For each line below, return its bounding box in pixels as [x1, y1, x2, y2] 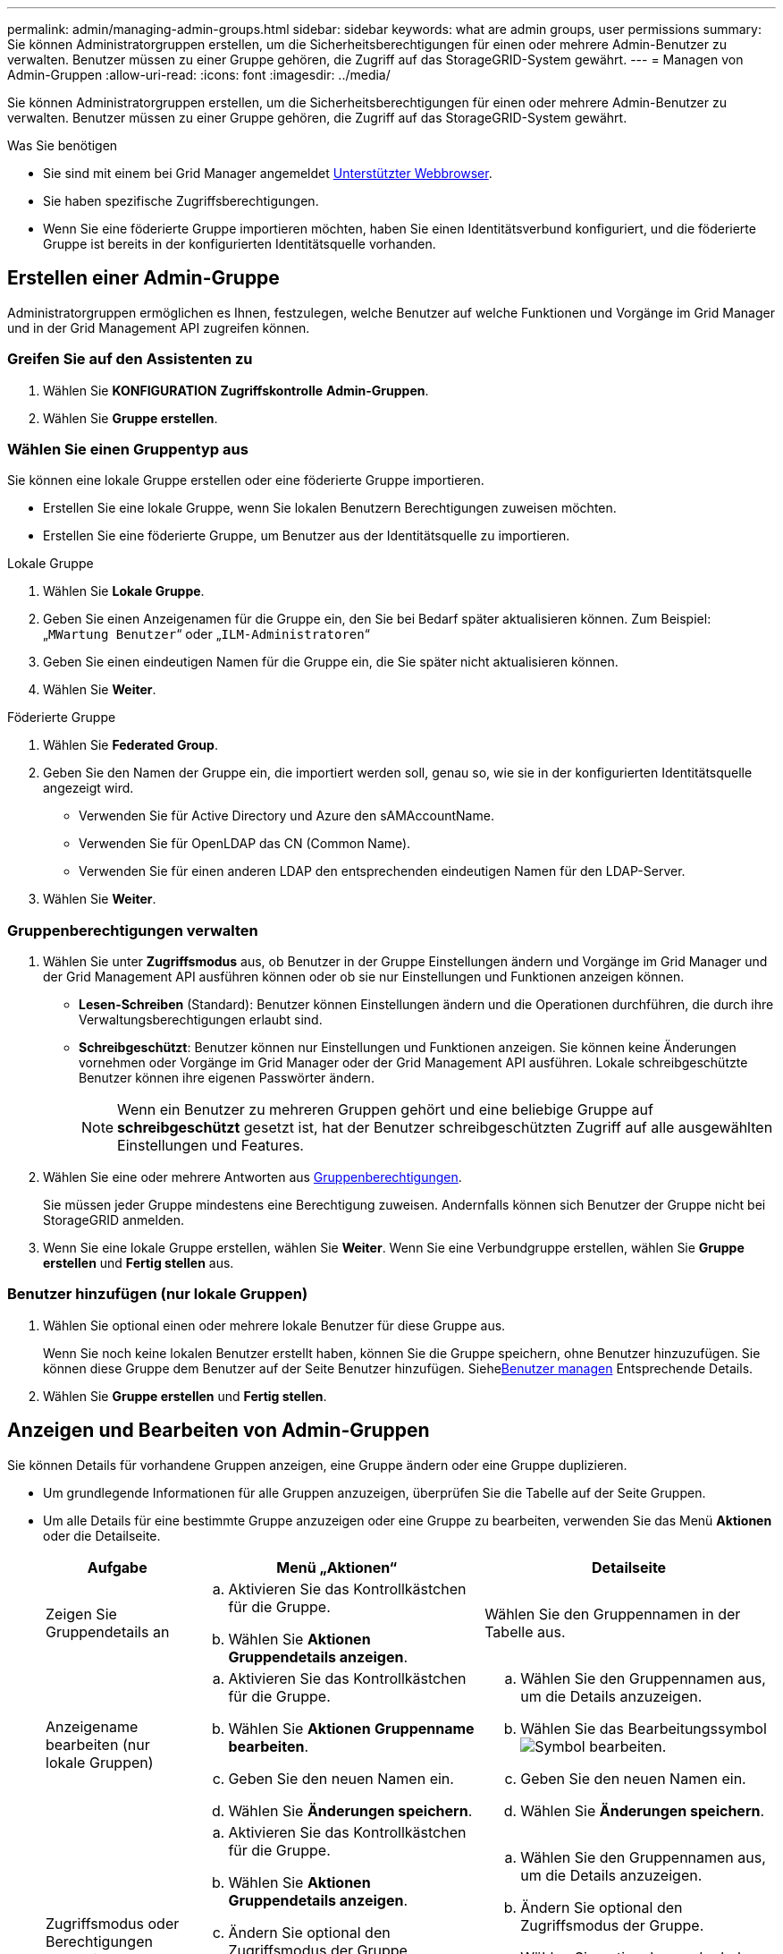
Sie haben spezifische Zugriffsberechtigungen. [43, 193, 319, 208]
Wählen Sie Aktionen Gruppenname [228, 1719, 475, 1737]
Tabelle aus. [484, 1622, 566, 1641]
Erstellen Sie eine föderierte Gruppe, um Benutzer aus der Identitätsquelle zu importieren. [43, 528, 570, 544]
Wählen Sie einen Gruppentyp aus [7, 439, 248, 458]
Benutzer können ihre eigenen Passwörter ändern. [79, 1070, 375, 1086]
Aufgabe [87, 1558, 147, 1576]
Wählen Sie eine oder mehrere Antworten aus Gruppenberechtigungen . [43, 1169, 462, 1185]
